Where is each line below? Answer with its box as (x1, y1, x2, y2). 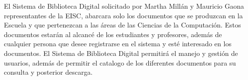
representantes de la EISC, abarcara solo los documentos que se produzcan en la (4, 10, 243, 20)
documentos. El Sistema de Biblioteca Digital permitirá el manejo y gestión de (4, 48, 238, 58)
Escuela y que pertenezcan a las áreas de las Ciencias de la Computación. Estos (4, 20, 241, 30)
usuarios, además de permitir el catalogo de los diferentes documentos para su (4, 57, 236, 67)
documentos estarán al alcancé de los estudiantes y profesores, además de (4, 29, 222, 39)
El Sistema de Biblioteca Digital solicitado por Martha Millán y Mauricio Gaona (4, 1, 244, 11)
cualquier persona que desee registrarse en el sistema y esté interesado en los (4, 39, 231, 49)
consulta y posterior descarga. (4, 67, 93, 77)
